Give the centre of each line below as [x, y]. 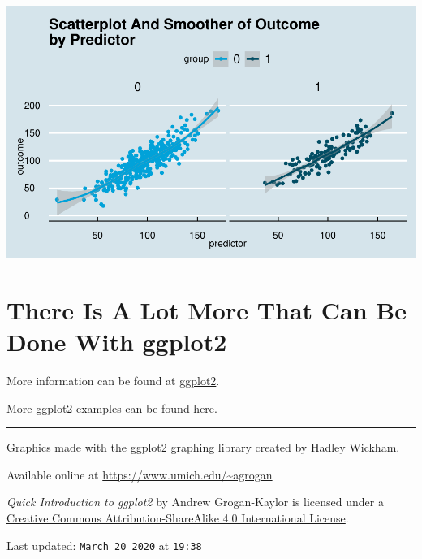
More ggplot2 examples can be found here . [112, 407]
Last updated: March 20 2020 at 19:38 [104, 545]
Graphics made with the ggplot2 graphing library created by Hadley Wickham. [203, 447]
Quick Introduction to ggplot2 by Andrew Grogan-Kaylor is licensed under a [195, 502]
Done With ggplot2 [117, 342]
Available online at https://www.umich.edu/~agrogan [140, 474]
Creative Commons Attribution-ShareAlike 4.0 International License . [178, 518]
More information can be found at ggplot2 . [113, 381]
